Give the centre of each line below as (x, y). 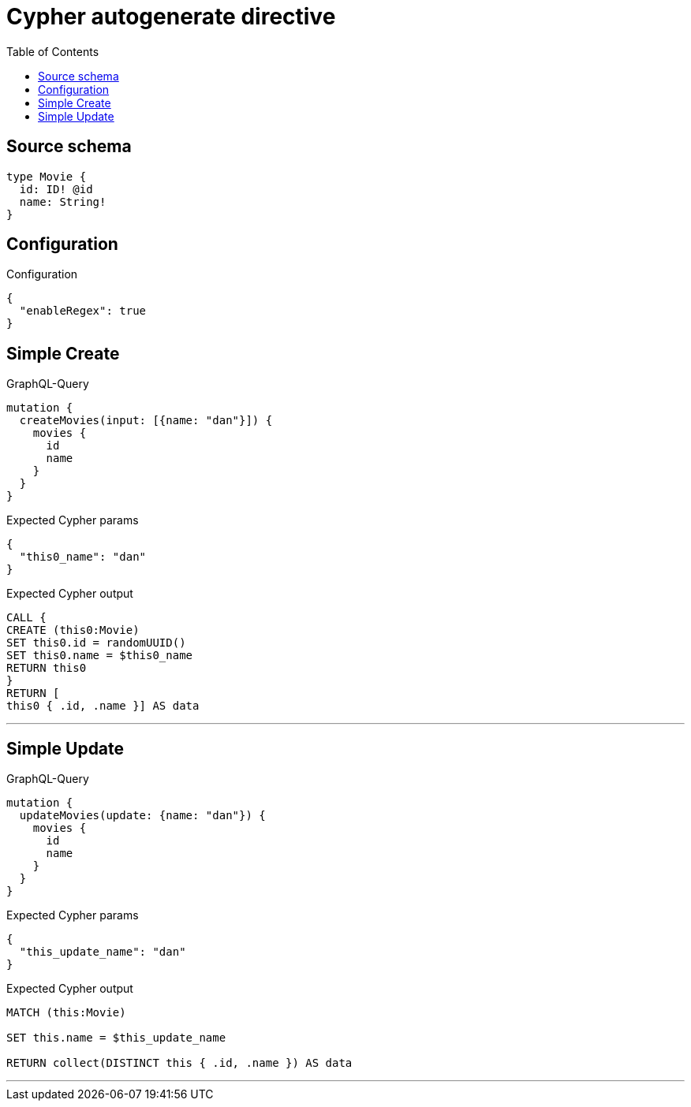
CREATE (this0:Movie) (73, 630)
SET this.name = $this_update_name (116, 1038)
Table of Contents (53, 51)
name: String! (63, 201)
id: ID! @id (56, 189)
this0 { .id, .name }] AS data (103, 706)
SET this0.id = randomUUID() (96, 643)
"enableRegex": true (83, 311)
